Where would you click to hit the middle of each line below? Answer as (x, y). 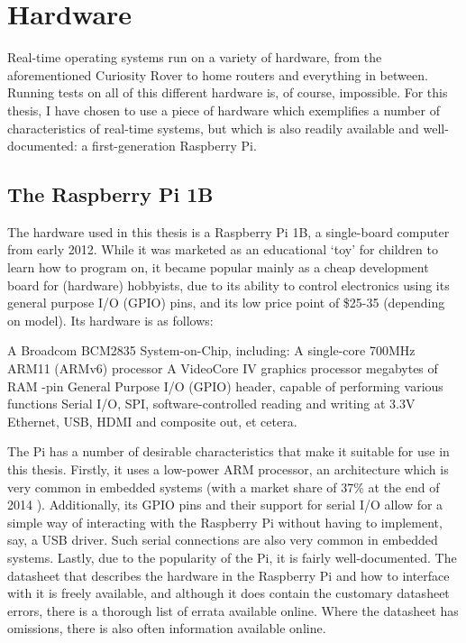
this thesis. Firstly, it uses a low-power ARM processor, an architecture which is (228, 469)
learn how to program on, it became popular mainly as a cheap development (218, 267)
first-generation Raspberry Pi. (174, 146)
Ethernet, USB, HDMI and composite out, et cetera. (152, 421)
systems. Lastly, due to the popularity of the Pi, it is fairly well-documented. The (232, 557)
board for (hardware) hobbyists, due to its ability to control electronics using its (228, 285)
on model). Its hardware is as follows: (110, 320)
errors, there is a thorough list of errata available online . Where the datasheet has (233, 610)
